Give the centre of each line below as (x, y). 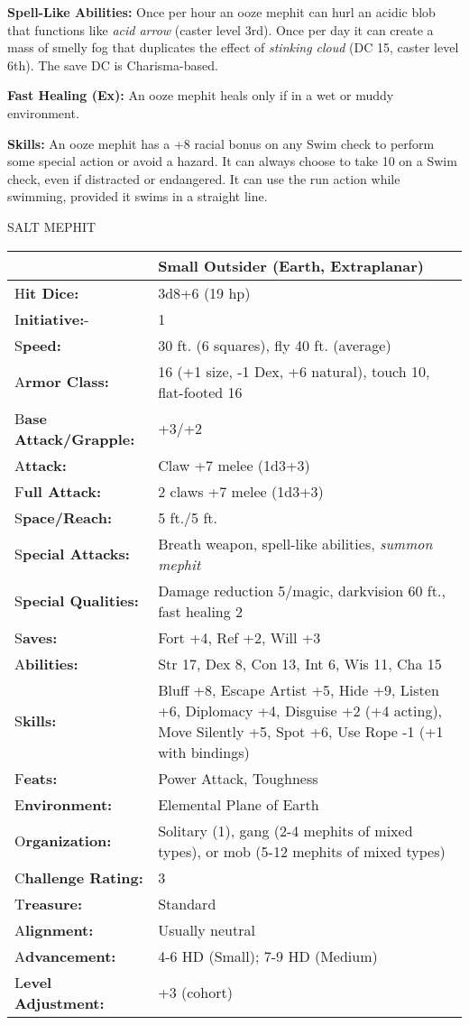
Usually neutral (207, 929)
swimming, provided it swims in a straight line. (138, 196)
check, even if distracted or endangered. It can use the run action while (204, 178)
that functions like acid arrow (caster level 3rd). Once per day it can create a (221, 29)
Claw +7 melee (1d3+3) (234, 465)
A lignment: (54, 929)
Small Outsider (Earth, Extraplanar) (291, 265)
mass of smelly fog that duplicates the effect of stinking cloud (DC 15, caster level (233, 47)
